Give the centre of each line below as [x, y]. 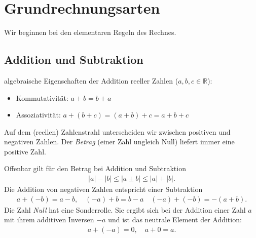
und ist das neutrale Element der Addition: [175, 220]
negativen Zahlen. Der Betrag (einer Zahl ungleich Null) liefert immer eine [119, 142]
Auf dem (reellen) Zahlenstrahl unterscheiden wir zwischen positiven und [117, 131]
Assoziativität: [38, 115]
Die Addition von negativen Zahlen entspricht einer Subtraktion [103, 189]
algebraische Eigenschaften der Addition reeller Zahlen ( [91, 80]
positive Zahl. [25, 151]
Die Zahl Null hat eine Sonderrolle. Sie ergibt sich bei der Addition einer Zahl [125, 209]
